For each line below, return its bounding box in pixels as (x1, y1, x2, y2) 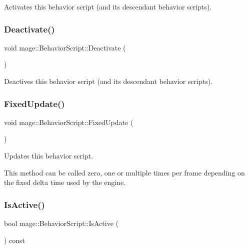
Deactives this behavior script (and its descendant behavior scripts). (4, 76, 213, 86)
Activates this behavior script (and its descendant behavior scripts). (4, 1, 212, 11)
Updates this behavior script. (4, 150, 93, 160)
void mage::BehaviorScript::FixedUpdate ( (4, 116, 133, 127)
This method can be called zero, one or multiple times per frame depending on (4, 167, 245, 177)
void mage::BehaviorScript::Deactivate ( (4, 42, 126, 52)
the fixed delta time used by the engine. (4, 177, 126, 187)
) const (4, 234, 25, 245)
